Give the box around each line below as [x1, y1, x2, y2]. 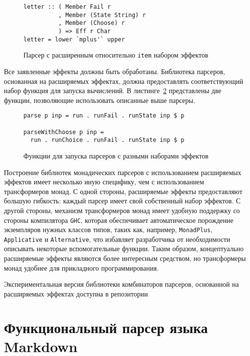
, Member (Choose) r [58, 20, 125, 27]
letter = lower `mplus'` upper [23, 36, 125, 43]
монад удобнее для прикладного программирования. [4, 262, 159, 273]
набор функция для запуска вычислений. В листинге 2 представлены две [4, 85, 222, 96]
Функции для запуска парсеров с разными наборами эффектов [23, 150, 208, 160]
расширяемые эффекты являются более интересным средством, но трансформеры [4, 253, 246, 263]
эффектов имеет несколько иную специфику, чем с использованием [4, 177, 204, 187]
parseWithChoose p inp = [23, 128, 104, 136]
